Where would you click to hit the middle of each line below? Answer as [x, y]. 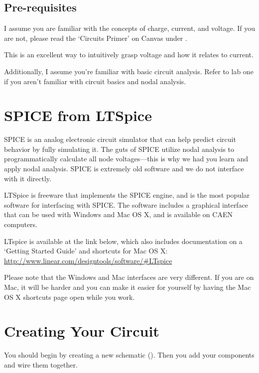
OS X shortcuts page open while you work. [69, 297]
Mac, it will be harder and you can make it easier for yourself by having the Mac [128, 287]
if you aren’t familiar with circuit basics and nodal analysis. [95, 81]
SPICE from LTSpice [78, 115]
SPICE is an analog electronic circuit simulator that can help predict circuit [120, 139]
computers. [21, 224]
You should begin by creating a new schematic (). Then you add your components [129, 355]
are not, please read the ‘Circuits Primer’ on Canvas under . [96, 38]
